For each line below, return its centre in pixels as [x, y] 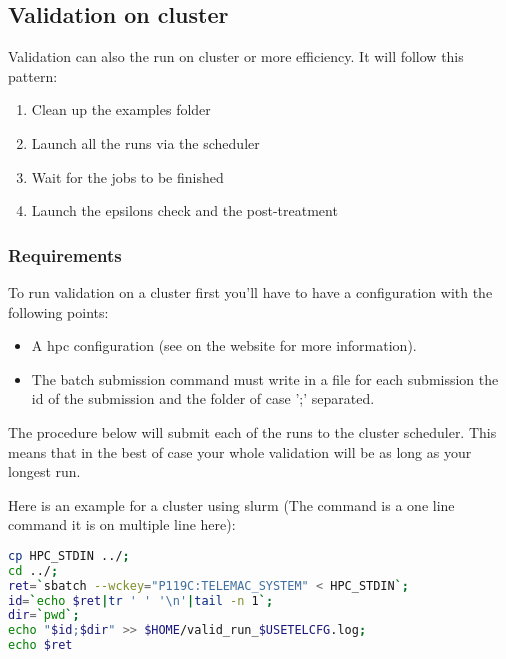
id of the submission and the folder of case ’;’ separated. [203, 398]
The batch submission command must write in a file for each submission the [265, 378]
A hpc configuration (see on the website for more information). [224, 345]
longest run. [44, 471]
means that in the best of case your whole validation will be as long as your [240, 451]
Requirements [65, 254]
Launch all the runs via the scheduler [145, 142]
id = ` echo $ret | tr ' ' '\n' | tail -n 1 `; [141, 600]
